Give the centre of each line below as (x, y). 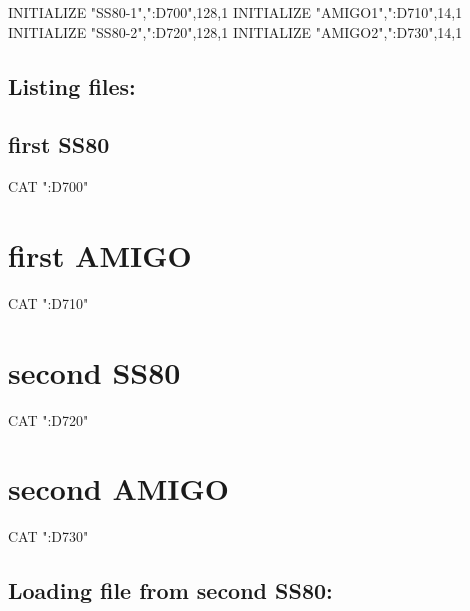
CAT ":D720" (48, 419)
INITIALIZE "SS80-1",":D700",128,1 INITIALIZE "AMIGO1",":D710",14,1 (235, 12)
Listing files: (72, 85)
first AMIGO (100, 254)
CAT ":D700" (48, 186)
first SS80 (59, 144)
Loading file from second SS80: (170, 590)
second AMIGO (119, 488)
